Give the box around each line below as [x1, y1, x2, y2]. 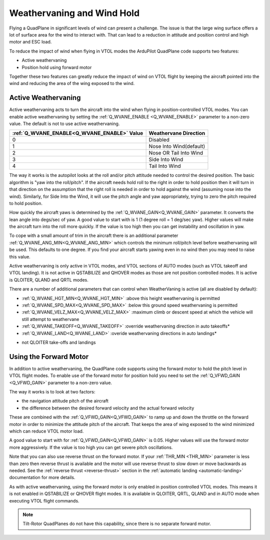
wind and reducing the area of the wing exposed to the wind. [9, 80, 135, 86]
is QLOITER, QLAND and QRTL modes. [9, 276, 88, 282]
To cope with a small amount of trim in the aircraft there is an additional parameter [9, 232, 178, 238]
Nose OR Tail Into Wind [148, 149, 203, 156]
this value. [9, 253, 31, 259]
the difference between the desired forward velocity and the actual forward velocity [21, 405, 194, 411]
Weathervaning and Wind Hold [9, 7, 140, 18]
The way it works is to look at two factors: [9, 389, 95, 395]
